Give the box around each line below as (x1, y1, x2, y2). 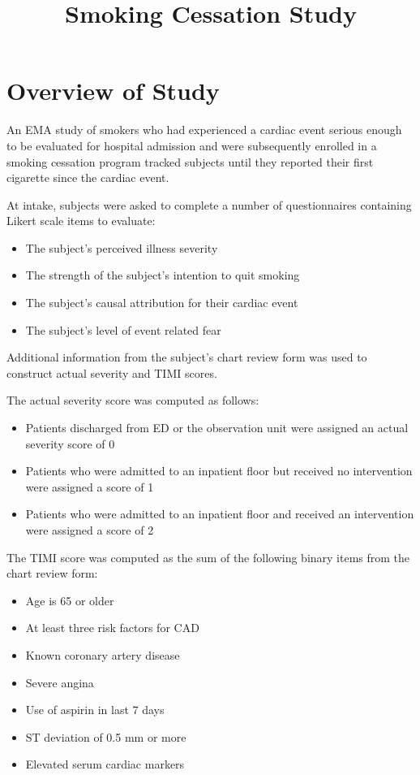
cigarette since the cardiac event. (6, 169, 169, 186)
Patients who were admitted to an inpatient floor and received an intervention (25, 505, 414, 522)
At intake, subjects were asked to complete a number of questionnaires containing (6, 196, 412, 213)
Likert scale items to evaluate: (6, 212, 156, 229)
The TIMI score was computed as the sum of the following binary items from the (6, 548, 410, 565)
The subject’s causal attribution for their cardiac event (25, 294, 298, 311)
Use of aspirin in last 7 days (25, 701, 165, 718)
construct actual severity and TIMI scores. (6, 364, 217, 381)
